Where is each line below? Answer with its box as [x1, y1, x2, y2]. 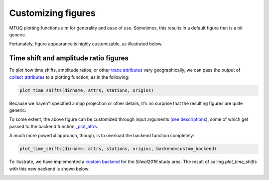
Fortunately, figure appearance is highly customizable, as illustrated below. [9, 41, 163, 47]
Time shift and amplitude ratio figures [9, 54, 129, 62]
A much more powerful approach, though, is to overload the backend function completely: [9, 133, 194, 139]
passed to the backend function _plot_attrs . [9, 123, 98, 129]
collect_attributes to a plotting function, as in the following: [9, 74, 130, 80]
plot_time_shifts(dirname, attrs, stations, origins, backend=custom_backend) [19, 146, 217, 152]
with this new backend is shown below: [9, 166, 90, 172]
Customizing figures [9, 7, 96, 18]
